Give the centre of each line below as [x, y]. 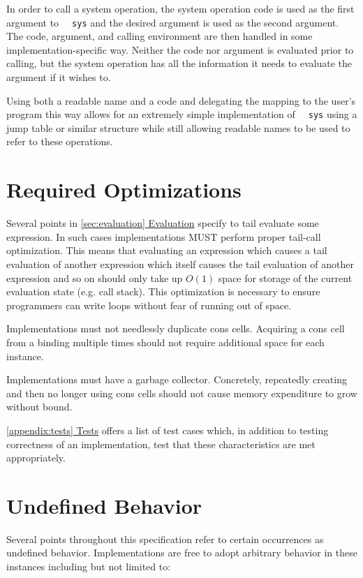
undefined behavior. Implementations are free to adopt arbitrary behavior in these [182, 553]
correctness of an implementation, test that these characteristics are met [161, 444]
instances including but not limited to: [89, 566]
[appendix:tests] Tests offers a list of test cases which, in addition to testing [168, 430]
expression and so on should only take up [95, 277]
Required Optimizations [124, 190]
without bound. [39, 407]
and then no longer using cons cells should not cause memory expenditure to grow [182, 393]
